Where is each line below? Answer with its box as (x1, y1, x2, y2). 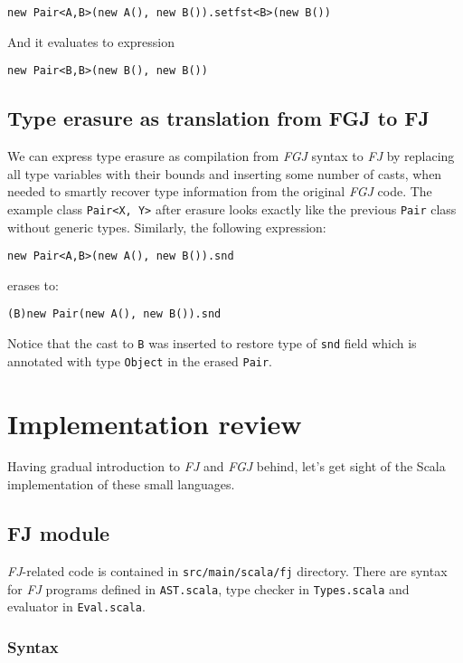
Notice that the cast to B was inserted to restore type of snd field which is (7, 334, 417, 353)
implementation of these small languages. (7, 475, 235, 494)
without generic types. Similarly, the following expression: (7, 217, 326, 236)
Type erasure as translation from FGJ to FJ (7, 104, 430, 132)
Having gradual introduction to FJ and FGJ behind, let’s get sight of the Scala (7, 457, 446, 476)
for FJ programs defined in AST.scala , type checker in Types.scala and (7, 579, 410, 598)
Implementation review (7, 404, 302, 441)
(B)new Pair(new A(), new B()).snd (7, 308, 222, 321)
